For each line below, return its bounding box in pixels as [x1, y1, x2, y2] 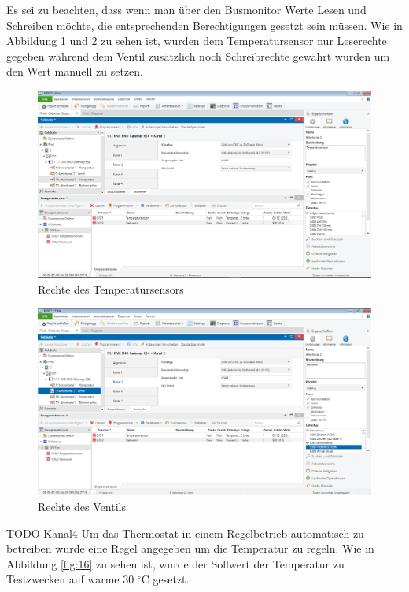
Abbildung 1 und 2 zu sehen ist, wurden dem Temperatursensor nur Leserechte [6, 32, 387, 49]
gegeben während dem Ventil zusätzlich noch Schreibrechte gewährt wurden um [6, 47, 390, 64]
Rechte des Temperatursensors [38, 280, 184, 297]
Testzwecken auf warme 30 [6, 571, 134, 587]
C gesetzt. [141, 571, 190, 587]
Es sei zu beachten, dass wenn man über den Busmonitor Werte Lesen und [6, 2, 367, 17]
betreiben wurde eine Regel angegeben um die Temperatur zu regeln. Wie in [6, 540, 374, 557]
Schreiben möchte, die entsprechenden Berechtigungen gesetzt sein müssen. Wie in [6, 17, 403, 33]
